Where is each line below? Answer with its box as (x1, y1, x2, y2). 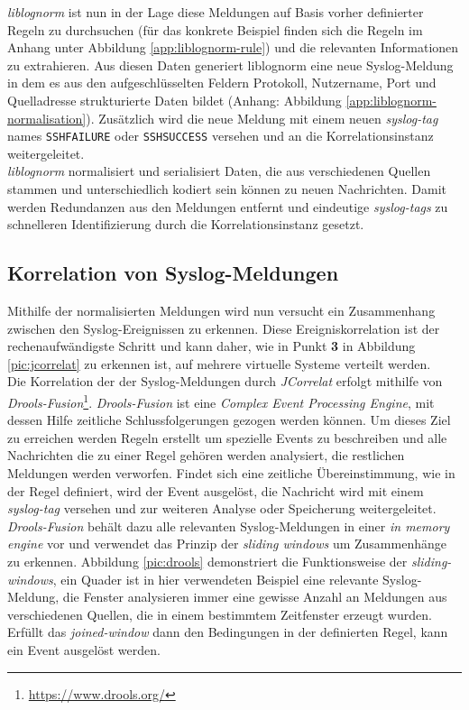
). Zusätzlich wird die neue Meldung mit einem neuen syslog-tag (86, 108, 438, 127)
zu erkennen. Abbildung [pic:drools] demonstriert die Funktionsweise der (7, 551, 408, 570)
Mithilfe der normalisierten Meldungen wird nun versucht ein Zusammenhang (7, 300, 436, 319)
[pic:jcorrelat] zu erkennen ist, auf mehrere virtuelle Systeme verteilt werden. (7, 354, 431, 373)
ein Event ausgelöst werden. (7, 640, 161, 659)
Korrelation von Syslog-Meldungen (7, 259, 339, 287)
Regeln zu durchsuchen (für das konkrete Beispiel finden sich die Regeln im (7, 20, 423, 39)
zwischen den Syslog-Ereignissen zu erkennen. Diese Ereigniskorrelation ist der (7, 318, 440, 337)
